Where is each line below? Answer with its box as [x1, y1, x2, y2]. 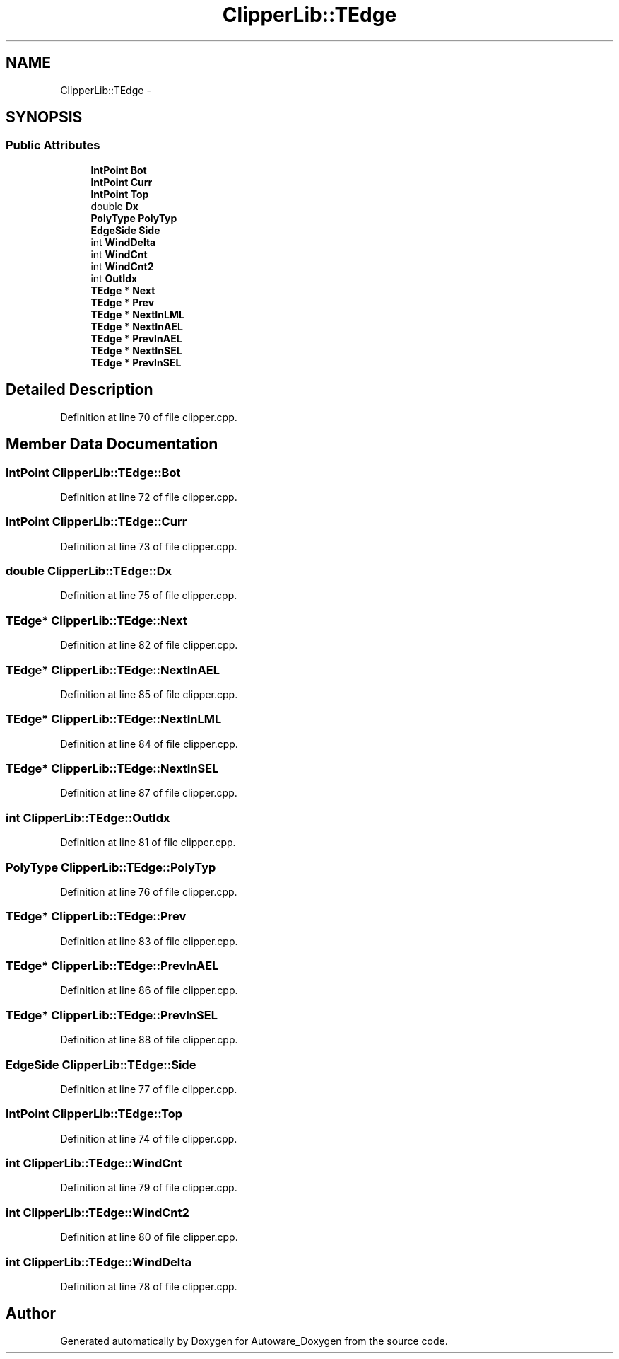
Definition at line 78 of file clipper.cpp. [60, 1280, 237, 1293]
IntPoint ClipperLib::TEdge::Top [6, 1106, 183, 1121]
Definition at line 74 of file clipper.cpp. [60, 1132, 237, 1145]
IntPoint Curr [90, 175, 153, 188]
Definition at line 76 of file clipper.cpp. [60, 885, 237, 898]
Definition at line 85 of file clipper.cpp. [60, 688, 238, 700]
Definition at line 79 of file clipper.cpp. [60, 1181, 237, 1194]
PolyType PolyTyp [90, 212, 177, 224]
